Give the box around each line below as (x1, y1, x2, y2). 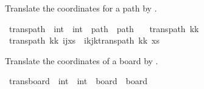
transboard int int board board (9, 74, 148, 87)
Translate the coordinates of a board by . (5, 54, 158, 67)
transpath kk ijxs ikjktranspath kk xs (9, 34, 160, 47)
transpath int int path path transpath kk (9, 22, 199, 35)
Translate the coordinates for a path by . (5, 2, 157, 14)
